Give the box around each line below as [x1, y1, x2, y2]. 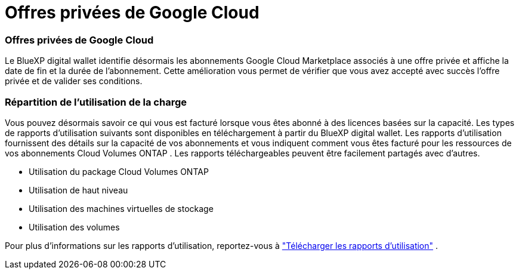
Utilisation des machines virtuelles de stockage [29, 203, 214, 214]
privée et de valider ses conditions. [5, 76, 143, 87]
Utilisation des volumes [29, 221, 120, 232]
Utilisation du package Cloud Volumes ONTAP [29, 166, 209, 177]
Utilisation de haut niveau [29, 184, 128, 195]
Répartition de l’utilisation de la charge [5, 96, 187, 108]
